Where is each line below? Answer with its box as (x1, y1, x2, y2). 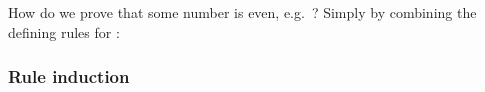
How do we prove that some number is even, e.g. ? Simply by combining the (8, 2, 477, 22)
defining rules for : (8, 21, 120, 42)
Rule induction (8, 64, 130, 89)
